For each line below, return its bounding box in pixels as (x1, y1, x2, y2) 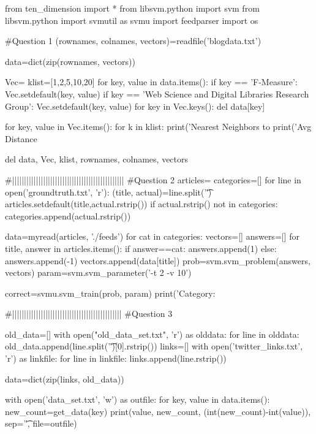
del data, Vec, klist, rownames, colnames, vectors (5, 153, 189, 166)
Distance (5, 132, 37, 145)
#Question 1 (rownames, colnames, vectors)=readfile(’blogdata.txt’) (5, 34, 261, 47)
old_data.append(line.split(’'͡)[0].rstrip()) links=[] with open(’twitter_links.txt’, (5, 340, 303, 352)
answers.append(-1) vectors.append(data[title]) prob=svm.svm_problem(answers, (5, 254, 310, 267)
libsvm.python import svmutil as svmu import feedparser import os (5, 13, 258, 26)
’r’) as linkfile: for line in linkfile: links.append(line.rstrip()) (5, 352, 227, 365)
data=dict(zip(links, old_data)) (5, 372, 124, 385)
